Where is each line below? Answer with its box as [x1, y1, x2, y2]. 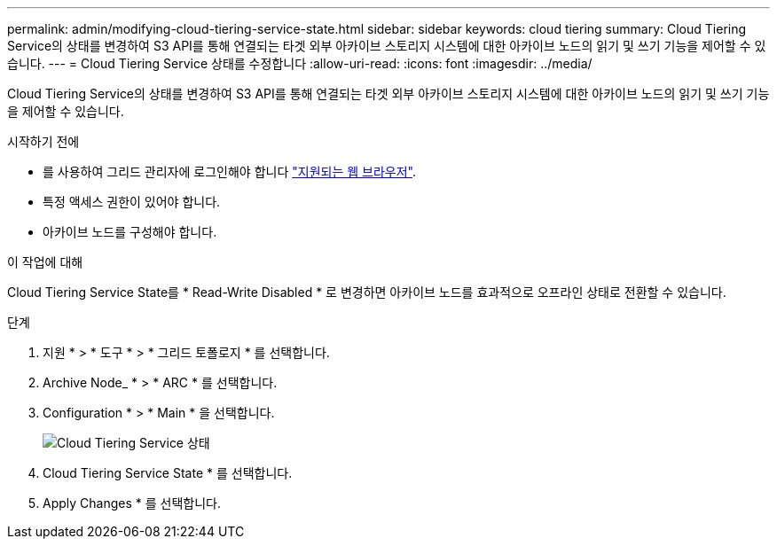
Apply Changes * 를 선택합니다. [43, 495, 221, 511]
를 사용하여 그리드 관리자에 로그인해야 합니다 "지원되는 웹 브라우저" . [43, 164, 416, 179]
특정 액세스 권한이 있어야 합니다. [43, 194, 221, 209]
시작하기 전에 [7, 134, 80, 149]
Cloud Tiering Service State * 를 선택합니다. [43, 465, 293, 480]
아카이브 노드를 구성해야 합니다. [43, 224, 217, 239]
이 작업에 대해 [7, 254, 83, 269]
